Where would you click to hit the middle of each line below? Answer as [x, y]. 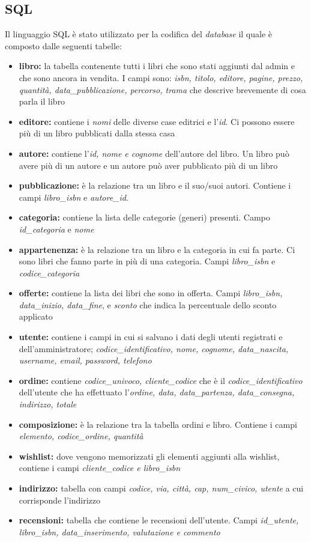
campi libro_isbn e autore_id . [74, 197]
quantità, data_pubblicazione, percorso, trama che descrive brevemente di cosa [162, 89]
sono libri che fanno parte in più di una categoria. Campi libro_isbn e [147, 261]
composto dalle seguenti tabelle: [63, 45]
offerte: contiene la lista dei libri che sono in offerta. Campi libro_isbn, [151, 293]
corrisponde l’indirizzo [59, 500]
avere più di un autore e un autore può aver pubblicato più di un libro [148, 165]
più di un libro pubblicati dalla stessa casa [97, 133]
